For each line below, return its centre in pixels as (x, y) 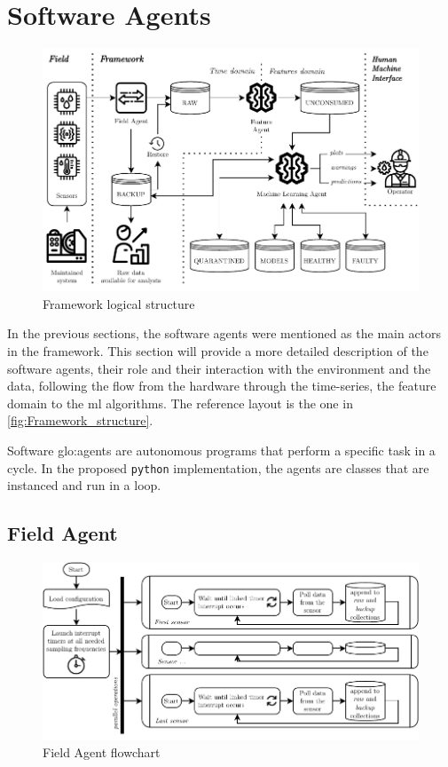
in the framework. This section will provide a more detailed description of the (218, 350)
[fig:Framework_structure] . (80, 420)
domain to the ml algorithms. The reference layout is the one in (180, 403)
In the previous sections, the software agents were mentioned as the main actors (224, 333)
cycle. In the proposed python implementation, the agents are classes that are (218, 467)
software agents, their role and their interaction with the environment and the (219, 368)
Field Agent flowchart (102, 751)
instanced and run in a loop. (84, 485)
